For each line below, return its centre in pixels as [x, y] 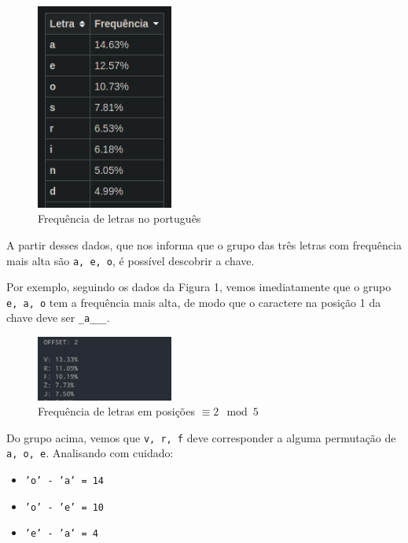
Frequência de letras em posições [116, 411]
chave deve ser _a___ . [58, 318]
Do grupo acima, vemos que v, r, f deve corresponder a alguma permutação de [201, 437]
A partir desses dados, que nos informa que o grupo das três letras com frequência [204, 244]
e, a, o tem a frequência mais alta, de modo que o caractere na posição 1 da [194, 302]
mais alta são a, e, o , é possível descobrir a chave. [130, 260]
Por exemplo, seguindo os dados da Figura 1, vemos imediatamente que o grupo [199, 287]
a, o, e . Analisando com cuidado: [90, 453]
